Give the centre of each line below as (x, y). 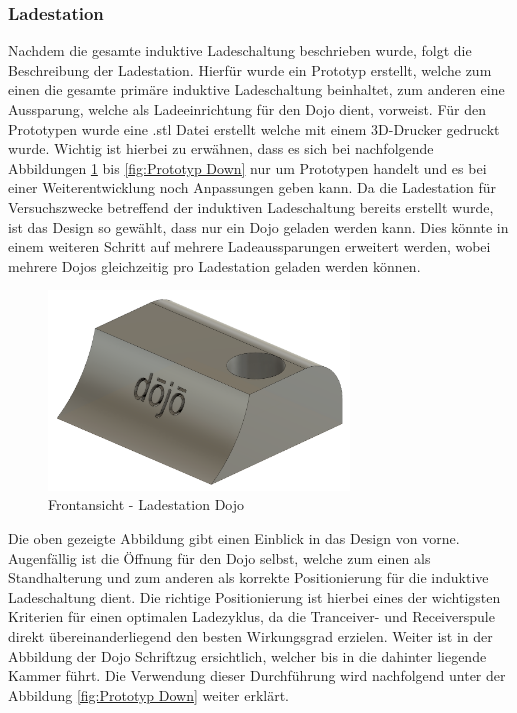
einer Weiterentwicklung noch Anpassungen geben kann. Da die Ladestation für (252, 187)
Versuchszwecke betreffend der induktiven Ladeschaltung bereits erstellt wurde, (251, 206)
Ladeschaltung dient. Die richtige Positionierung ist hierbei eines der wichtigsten (254, 596)
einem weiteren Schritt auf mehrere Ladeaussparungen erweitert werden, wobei (249, 246)
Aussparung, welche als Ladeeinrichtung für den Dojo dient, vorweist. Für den (247, 109)
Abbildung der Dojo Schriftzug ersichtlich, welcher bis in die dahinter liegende (247, 655)
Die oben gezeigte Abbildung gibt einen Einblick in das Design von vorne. (234, 538)
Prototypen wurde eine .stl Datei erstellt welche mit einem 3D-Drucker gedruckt (254, 128)
